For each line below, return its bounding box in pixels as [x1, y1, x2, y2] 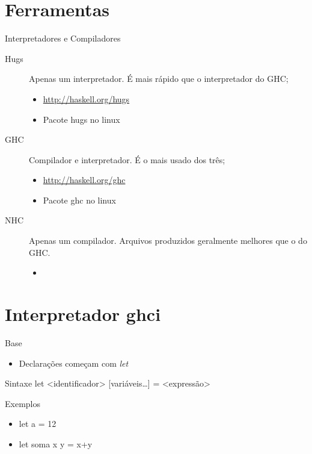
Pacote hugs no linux [43, 113, 120, 125]
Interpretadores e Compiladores [5, 32, 121, 45]
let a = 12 [19, 417, 57, 430]
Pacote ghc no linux [43, 193, 116, 206]
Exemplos [5, 397, 40, 409]
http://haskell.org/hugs [43, 92, 130, 105]
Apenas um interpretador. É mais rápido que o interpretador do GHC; [29, 72, 289, 85]
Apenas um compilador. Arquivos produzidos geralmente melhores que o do [29, 234, 307, 247]
